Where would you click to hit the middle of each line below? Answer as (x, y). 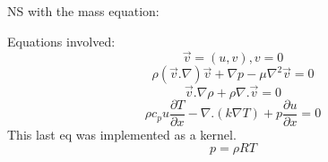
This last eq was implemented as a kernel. (122, 134)
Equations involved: (61, 41)
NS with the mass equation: (83, 11)
